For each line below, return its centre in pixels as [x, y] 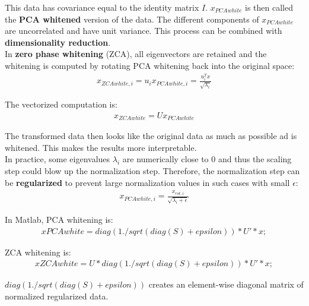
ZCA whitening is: [38, 252]
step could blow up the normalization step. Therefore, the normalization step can [152, 171]
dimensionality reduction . [58, 42]
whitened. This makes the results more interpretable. [101, 147]
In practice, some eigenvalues [58, 159]
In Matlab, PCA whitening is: [59, 219]
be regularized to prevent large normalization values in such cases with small [147, 182]
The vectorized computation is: [61, 104]
